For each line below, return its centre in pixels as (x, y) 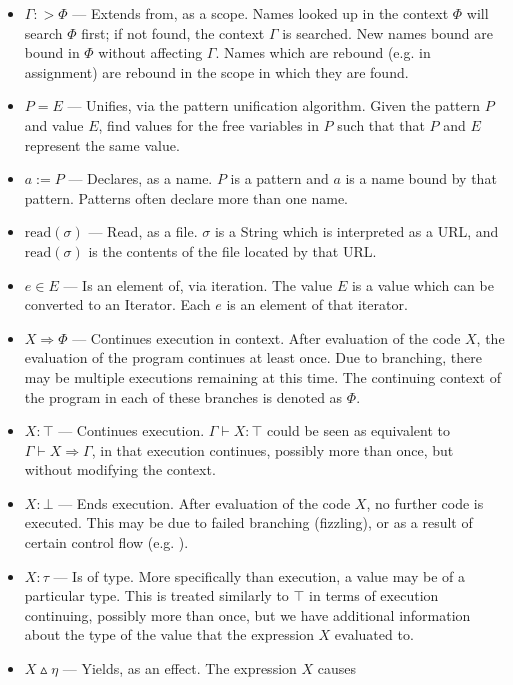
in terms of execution (374, 595)
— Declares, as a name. (140, 178)
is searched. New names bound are (387, 32)
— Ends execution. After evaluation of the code (204, 502)
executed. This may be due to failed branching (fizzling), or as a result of (248, 522)
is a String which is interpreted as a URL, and (356, 231)
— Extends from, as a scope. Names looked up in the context (260, 13)
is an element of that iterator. (317, 304)
